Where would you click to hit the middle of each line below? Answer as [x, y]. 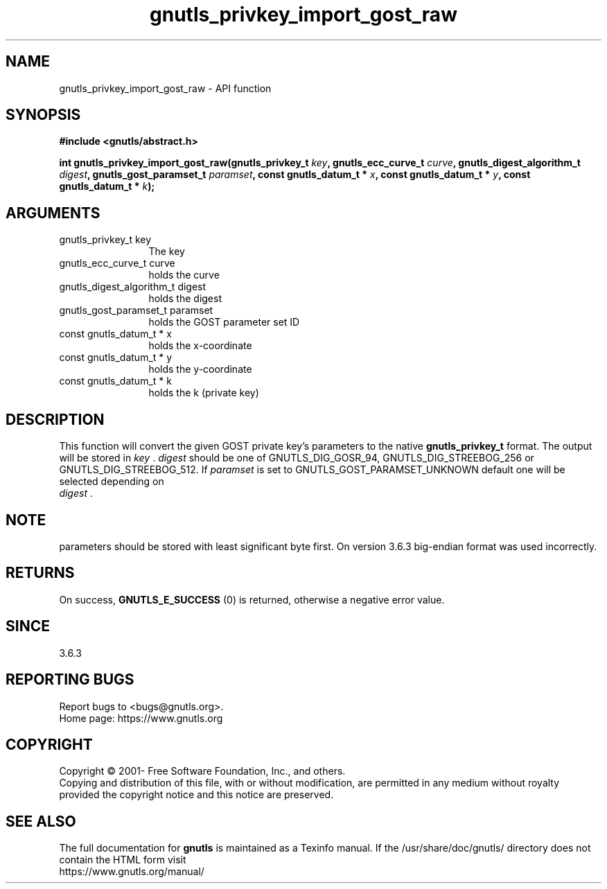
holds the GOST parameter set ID [224, 322]
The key [167, 252]
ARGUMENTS [53, 213]
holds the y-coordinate [200, 369]
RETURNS [40, 573]
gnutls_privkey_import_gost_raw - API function [165, 88]
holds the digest [185, 299]
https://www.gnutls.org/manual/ [132, 872]
